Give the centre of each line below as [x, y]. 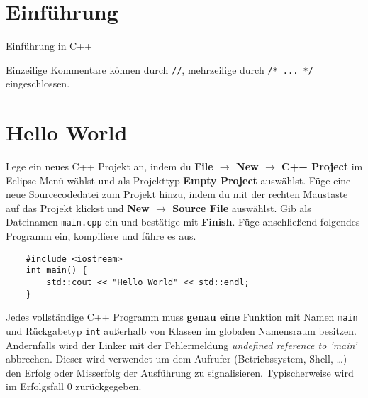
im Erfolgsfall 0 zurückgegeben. [74, 386]
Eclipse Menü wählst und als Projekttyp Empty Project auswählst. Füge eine [178, 180]
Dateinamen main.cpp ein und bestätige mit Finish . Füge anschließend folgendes [183, 222]
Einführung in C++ [49, 46]
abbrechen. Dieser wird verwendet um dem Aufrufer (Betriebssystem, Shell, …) [177, 359]
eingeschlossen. [38, 83]
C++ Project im [322, 166]
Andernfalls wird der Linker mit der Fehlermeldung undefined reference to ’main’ [182, 344]
